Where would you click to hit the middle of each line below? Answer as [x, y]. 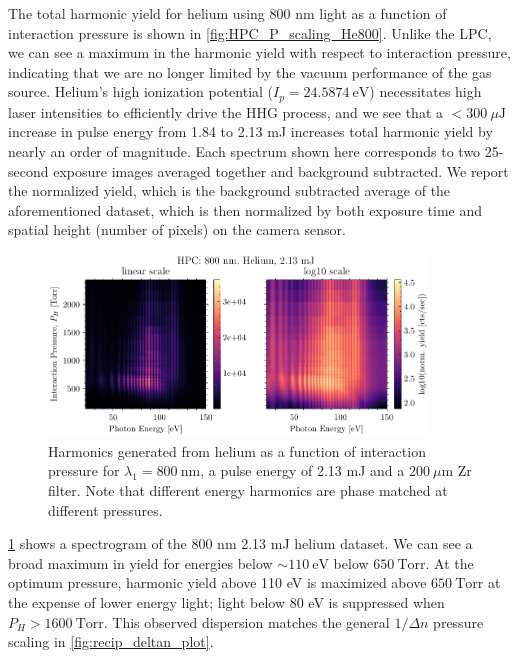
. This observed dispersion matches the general [246, 621]
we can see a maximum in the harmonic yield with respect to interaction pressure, [259, 52]
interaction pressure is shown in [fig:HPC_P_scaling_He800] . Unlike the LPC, [250, 32]
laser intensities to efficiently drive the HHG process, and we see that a [225, 111]
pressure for [84, 470]
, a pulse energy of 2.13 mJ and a [302, 470]
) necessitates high [425, 91]
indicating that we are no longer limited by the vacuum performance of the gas [250, 71]
